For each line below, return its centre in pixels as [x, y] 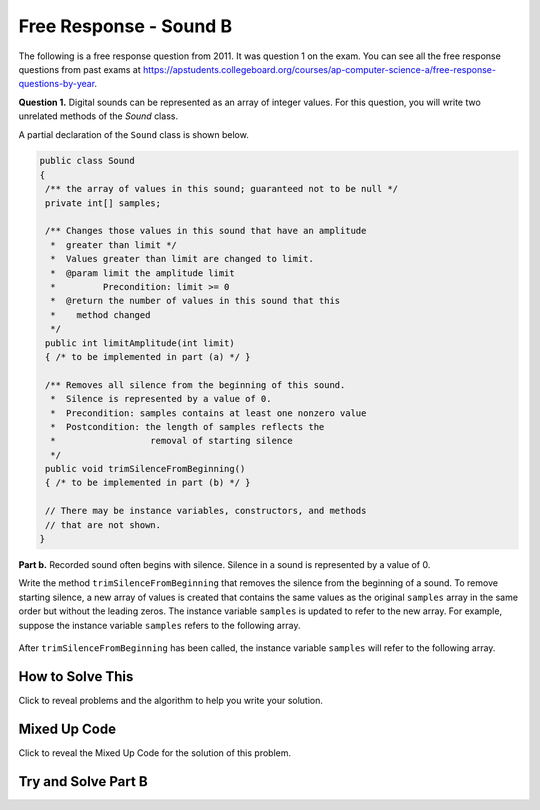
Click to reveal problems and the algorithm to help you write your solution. [171, 700]
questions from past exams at [80, 69]
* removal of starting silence [172, 441]
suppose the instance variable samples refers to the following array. [159, 625]
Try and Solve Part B [83, 781]
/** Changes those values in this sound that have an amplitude [206, 231]
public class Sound [87, 161]
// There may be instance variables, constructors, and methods [206, 511]
